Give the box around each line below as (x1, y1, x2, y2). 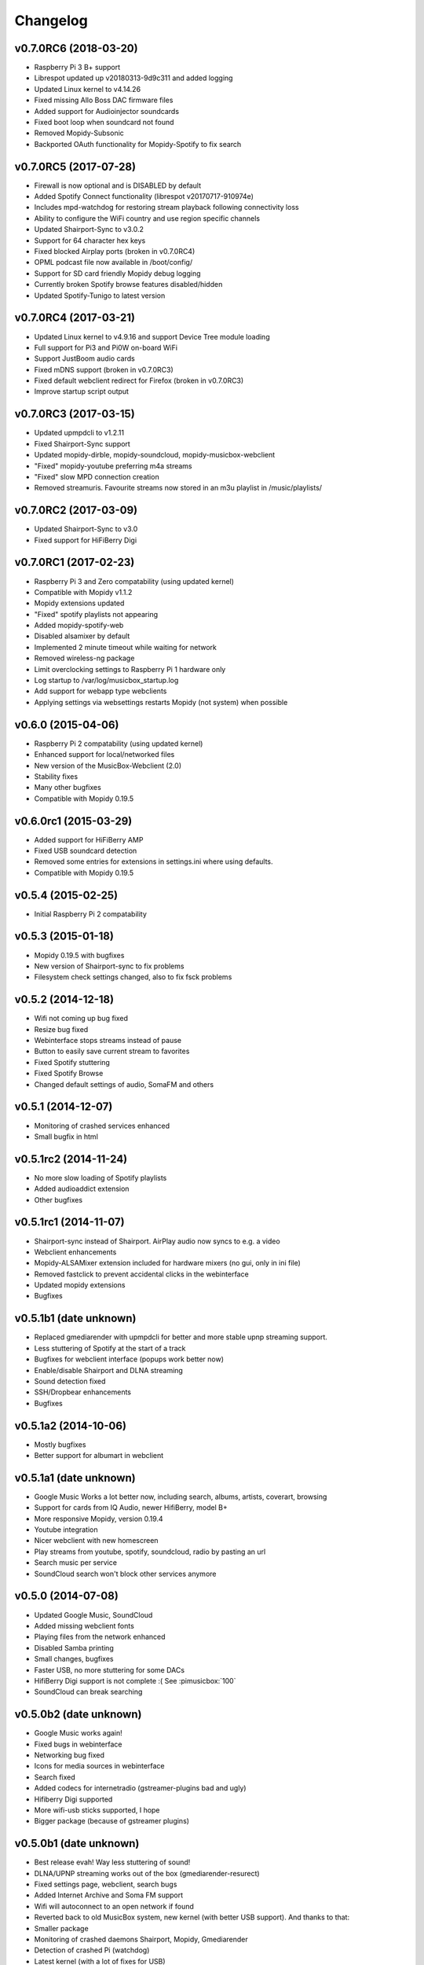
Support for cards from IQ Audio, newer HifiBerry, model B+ (34, 1503, 228, 1512)
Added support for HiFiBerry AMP (34, 835, 144, 844)
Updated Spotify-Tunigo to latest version (34, 291, 166, 300)
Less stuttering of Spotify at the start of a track (34, 1343, 186, 1353)
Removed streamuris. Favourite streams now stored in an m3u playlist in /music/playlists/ (34, 483, 322, 493)
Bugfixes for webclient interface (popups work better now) (34, 1354, 224, 1364)
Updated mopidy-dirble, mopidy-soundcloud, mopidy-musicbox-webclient (34, 450, 276, 460)
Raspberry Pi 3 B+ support (34, 63, 121, 72)
